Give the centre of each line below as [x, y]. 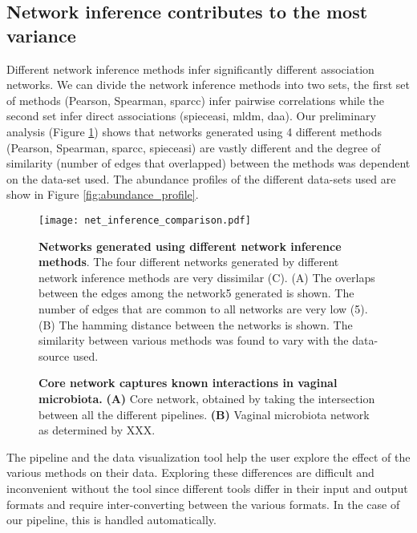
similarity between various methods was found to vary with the [194, 340]
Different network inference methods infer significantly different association [190, 69]
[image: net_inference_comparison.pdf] [145, 220]
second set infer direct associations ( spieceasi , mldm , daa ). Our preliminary [191, 116]
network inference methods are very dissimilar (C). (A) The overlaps [207, 277]
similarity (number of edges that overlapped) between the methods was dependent [208, 163]
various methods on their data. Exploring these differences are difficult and [190, 472]
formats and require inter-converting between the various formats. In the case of [203, 504]
